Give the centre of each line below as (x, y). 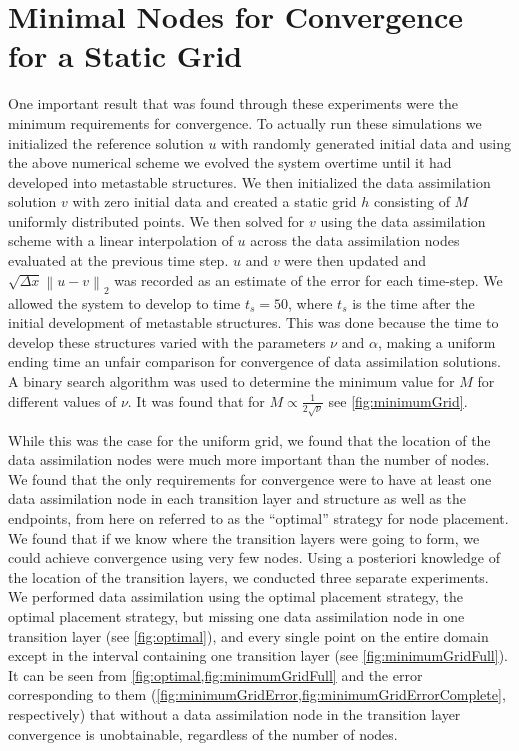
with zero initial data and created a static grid (214, 201)
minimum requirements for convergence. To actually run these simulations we (245, 122)
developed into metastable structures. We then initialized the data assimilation (249, 181)
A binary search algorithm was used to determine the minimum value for (231, 381)
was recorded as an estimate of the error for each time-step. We (308, 279)
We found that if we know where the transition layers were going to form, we (244, 537)
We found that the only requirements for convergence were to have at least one (250, 478)
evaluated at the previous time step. (118, 260)
